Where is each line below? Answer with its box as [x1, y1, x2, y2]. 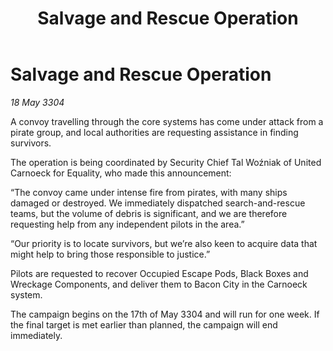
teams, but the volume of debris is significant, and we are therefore [10, 207, 288, 219]
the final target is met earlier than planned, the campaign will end [10, 318, 278, 331]
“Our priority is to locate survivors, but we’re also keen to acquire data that [10, 237, 318, 249]
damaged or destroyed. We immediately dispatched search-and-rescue [10, 197, 306, 209]
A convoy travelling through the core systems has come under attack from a [10, 115, 324, 127]
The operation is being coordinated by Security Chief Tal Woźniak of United [10, 156, 322, 168]
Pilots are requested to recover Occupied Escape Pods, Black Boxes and [10, 267, 309, 279]
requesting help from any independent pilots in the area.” [10, 218, 245, 230]
